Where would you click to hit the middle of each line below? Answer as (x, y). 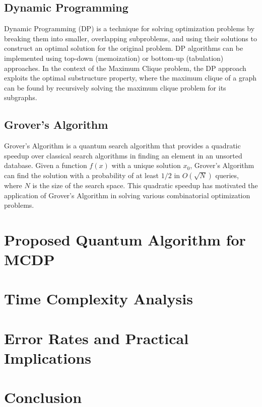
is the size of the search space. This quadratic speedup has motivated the (145, 185)
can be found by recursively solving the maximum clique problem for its (115, 87)
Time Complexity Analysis (99, 299)
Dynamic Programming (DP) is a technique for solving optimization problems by (129, 28)
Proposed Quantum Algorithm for (125, 239)
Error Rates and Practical (96, 338)
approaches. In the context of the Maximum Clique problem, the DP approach (125, 68)
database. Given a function (46, 165)
